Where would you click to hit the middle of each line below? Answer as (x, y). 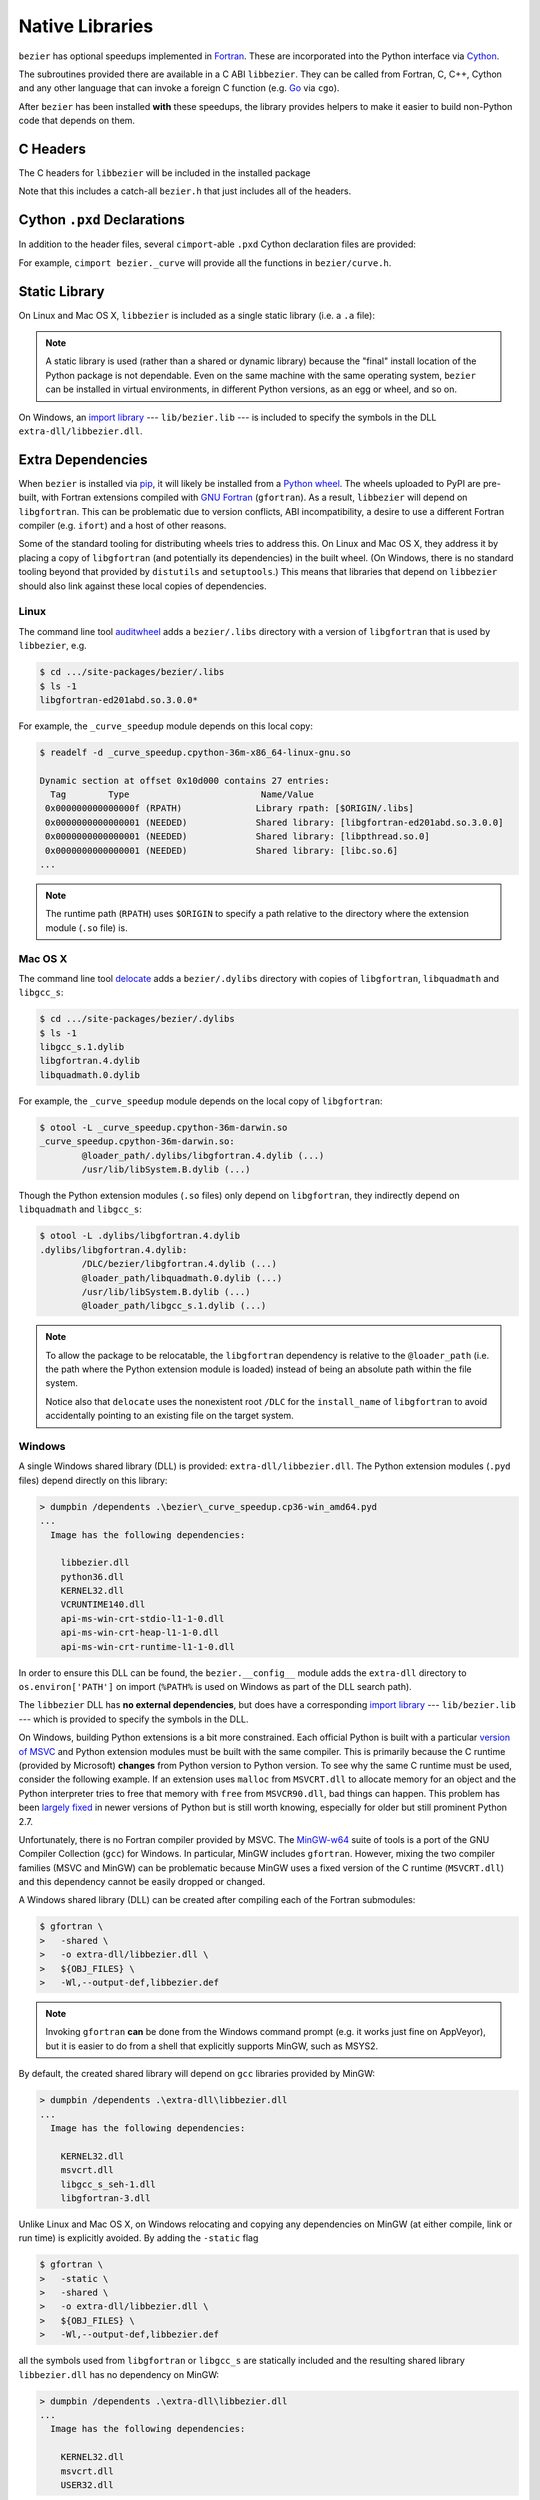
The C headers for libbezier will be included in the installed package (164, 173)
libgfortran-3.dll (105, 2198)
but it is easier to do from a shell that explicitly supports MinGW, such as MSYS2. (212, 2046)
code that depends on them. (76, 121)
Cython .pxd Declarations (101, 220)
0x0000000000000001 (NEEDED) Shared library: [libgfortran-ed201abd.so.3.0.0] (274, 822)
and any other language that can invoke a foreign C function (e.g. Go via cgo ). (179, 88)
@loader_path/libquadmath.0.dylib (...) (182, 1278)
